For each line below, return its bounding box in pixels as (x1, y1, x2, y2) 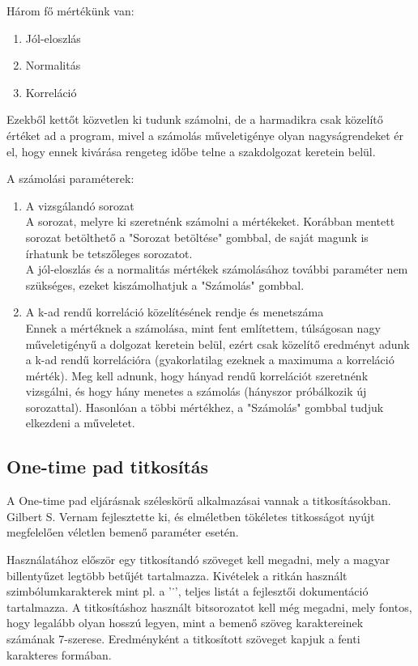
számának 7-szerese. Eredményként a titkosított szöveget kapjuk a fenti (6, 630, 360, 647)
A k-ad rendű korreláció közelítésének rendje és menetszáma (25, 303, 324, 320)
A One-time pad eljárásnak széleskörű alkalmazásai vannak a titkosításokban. (6, 492, 391, 509)
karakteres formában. (6, 646, 112, 663)
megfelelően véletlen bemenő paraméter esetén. (6, 524, 239, 541)
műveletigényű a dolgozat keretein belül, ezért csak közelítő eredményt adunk (25, 335, 410, 352)
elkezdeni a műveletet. (25, 414, 135, 431)
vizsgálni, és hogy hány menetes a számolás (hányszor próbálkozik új (25, 383, 367, 400)
